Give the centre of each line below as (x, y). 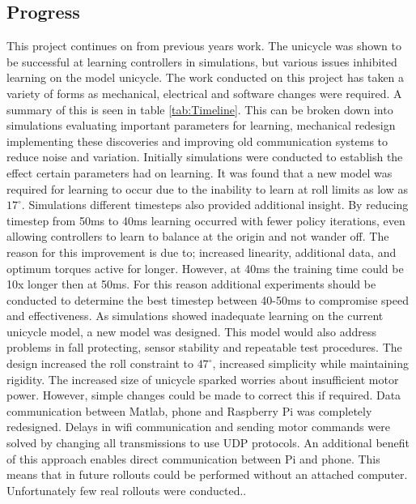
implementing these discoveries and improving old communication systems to (197, 141)
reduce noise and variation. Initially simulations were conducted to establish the (205, 157)
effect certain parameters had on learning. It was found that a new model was (200, 172)
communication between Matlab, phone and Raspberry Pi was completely (189, 410)
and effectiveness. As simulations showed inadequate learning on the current (195, 316)
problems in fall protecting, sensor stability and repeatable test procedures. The (204, 347)
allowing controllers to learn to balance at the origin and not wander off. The (198, 236)
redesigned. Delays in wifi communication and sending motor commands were (198, 427)
